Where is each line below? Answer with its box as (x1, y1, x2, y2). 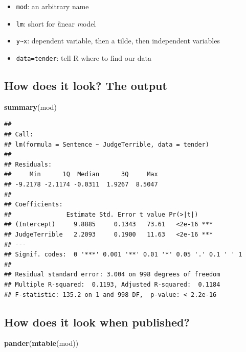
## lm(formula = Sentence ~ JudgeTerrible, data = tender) (4, 140, 209, 148)
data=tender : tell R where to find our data (16, 52, 151, 63)
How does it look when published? (4, 314, 190, 330)
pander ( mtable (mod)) (4, 338, 79, 348)
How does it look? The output (4, 78, 167, 93)
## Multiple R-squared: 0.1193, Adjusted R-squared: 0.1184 (4, 280, 220, 288)
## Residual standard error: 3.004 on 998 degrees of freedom (4, 271, 220, 278)
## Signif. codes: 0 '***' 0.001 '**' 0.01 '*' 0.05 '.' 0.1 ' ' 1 (4, 251, 242, 259)
